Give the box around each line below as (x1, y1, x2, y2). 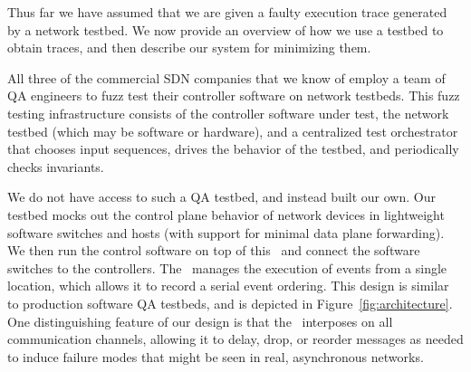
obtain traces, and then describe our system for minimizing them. (7, 38, 371, 57)
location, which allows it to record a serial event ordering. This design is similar (7, 276, 449, 295)
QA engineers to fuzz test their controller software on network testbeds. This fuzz (7, 86, 460, 105)
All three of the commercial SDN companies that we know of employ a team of (7, 68, 446, 87)
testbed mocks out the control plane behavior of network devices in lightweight (7, 205, 445, 224)
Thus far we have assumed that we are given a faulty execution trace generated (7, 3, 447, 21)
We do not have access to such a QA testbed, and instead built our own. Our (7, 187, 436, 206)
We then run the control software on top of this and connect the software (7, 241, 420, 260)
